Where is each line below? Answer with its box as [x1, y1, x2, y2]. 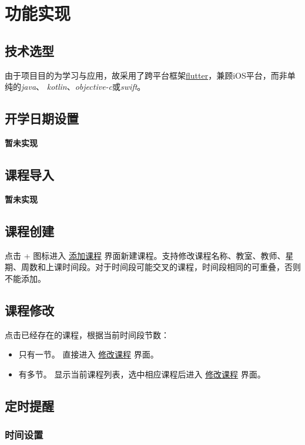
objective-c [75, 80, 113, 93]
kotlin [46, 80, 67, 93]
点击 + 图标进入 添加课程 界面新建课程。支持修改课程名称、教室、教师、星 [5, 249, 294, 261]
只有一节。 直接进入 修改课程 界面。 [18, 348, 159, 360]
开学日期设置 [5, 109, 79, 127]
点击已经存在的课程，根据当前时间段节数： [5, 328, 169, 341]
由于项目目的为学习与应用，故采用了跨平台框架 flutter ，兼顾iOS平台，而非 [5, 69, 287, 81]
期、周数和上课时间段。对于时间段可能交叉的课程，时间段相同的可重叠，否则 [5, 261, 301, 273]
